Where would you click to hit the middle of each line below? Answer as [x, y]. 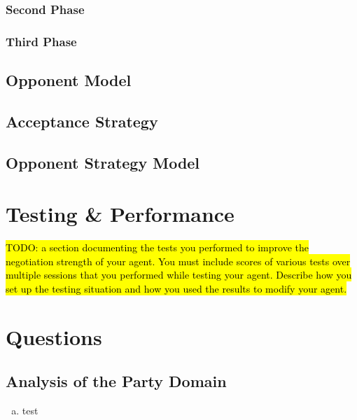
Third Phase [41, 41]
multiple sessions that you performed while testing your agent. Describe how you [179, 275]
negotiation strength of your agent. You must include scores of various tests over [178, 261]
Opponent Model [69, 80]
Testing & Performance [120, 214]
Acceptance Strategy [82, 121]
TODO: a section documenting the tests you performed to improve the [157, 247]
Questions [54, 336]
